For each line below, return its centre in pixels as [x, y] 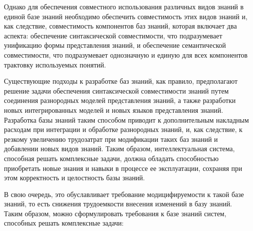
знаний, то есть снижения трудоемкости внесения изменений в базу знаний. [118, 204]
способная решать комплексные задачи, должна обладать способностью [111, 158]
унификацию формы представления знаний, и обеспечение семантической [115, 45]
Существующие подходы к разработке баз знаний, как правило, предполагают [121, 81]
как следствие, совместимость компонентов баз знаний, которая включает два [121, 26]
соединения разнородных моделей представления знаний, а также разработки [120, 100]
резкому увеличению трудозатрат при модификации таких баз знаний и [111, 139]
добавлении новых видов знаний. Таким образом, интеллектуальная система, [119, 148]
